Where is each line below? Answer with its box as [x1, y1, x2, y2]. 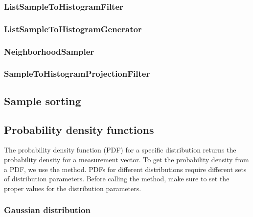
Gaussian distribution [4, 204, 91, 216]
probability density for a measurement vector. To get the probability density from [4, 154, 249, 164]
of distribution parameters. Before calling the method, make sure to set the [4, 174, 230, 184]
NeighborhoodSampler [4, 45, 94, 57]
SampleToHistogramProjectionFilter [4, 67, 150, 80]
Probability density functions [4, 122, 154, 137]
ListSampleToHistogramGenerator [4, 22, 142, 35]
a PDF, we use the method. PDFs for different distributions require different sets [4, 164, 247, 174]
